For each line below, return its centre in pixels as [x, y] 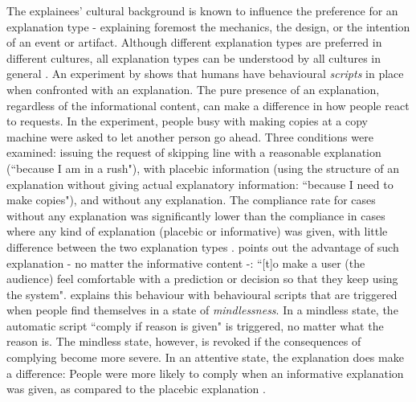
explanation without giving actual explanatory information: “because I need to [200, 184]
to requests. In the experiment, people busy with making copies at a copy [187, 121]
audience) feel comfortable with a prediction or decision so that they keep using [202, 279]
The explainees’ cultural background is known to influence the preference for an [202, 10]
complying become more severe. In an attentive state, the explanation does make [205, 357]
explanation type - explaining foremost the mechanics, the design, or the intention [208, 26]
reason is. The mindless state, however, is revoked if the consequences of [184, 341]
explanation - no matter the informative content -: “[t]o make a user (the [186, 263]
